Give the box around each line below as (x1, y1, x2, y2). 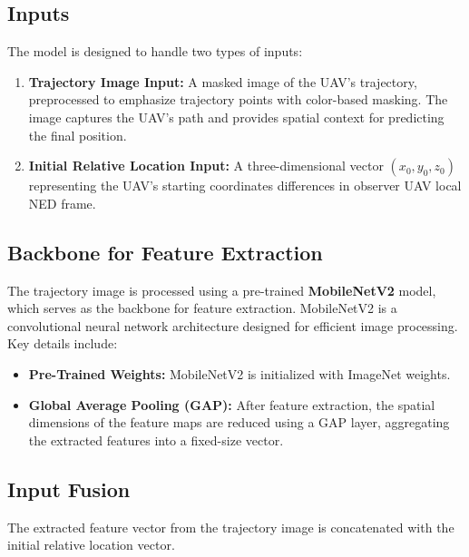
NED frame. (28, 193, 96, 212)
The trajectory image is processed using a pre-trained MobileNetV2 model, (7, 280, 436, 299)
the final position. (28, 125, 127, 144)
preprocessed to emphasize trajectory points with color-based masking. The (28, 90, 448, 109)
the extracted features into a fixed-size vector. (28, 430, 284, 449)
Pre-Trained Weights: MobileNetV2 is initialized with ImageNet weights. (28, 364, 451, 383)
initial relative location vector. (7, 535, 175, 554)
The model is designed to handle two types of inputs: (7, 42, 303, 61)
